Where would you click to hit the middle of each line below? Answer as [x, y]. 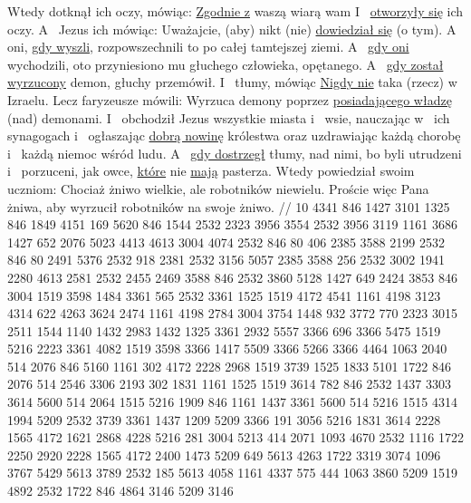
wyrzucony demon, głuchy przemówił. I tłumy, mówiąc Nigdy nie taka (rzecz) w [232, 82]
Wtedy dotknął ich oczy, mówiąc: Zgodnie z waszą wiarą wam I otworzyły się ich [235, 11]
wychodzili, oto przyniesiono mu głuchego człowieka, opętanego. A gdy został [226, 64]
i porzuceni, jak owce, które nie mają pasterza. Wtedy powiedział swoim [211, 171]
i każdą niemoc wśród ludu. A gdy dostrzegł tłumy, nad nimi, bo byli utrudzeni [235, 153]
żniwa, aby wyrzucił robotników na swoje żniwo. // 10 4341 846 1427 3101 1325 [229, 206]
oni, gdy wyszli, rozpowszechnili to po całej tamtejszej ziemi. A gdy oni [208, 47]
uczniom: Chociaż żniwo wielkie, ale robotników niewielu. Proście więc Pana [218, 188]
